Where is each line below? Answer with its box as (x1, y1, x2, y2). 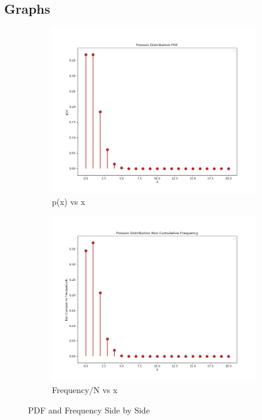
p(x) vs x (52, 195, 85, 208)
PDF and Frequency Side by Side (28, 403, 150, 416)
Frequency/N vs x (52, 383, 118, 396)
